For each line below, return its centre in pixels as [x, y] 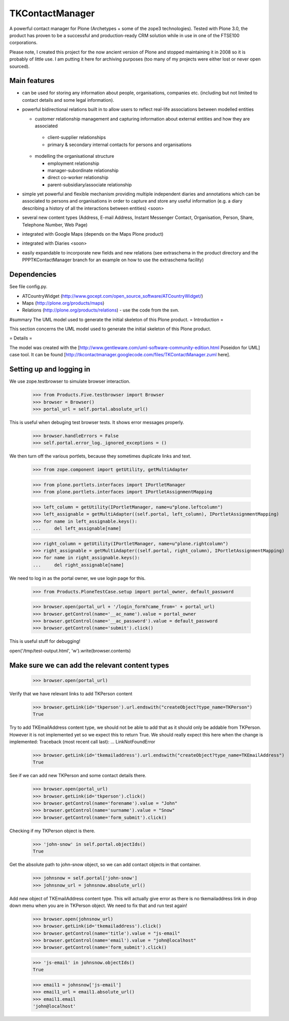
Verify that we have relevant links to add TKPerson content [71, 693]
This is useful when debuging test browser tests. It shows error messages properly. [97, 422]
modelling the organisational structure [74, 156]
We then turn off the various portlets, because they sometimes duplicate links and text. [100, 456]
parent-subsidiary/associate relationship [90, 185]
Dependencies [33, 275]
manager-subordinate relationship [83, 170]
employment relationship [73, 163]
